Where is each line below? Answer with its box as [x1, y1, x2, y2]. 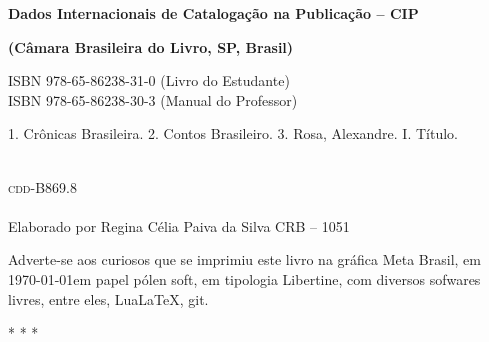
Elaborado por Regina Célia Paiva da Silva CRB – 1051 [8, 215, 350, 236]
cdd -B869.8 [8, 176, 77, 197]
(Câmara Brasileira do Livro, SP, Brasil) [8, 36, 294, 57]
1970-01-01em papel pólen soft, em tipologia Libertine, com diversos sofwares [8, 268, 481, 289]
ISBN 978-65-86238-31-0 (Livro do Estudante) [8, 70, 290, 91]
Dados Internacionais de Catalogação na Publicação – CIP [8, 3, 419, 23]
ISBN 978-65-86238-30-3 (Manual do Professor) [8, 89, 298, 110]
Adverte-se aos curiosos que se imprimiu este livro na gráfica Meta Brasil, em [8, 249, 482, 270]
